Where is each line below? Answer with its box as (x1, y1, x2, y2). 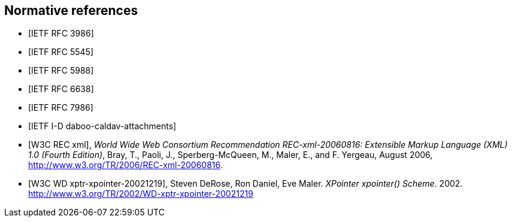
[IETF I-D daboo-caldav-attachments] (28, 121, 177, 132)
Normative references (4, 3, 138, 18)
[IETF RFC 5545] (28, 47, 94, 57)
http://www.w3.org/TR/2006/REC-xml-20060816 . (28, 160, 223, 171)
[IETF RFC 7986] (28, 102, 93, 113)
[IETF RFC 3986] (28, 28, 94, 39)
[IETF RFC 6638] (28, 84, 94, 95)
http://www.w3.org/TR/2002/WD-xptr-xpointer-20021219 (28, 188, 253, 199)
